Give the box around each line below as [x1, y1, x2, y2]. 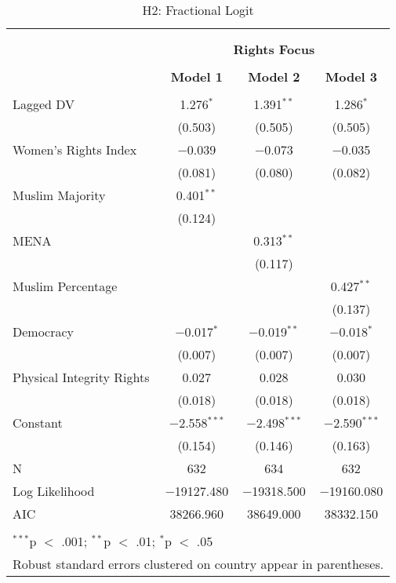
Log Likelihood [13, 482, 95, 500]
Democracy [13, 322, 74, 341]
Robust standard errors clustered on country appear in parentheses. [13, 555, 384, 573]
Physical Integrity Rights [13, 368, 150, 386]
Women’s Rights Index [13, 140, 137, 159]
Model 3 [325, 67, 377, 86]
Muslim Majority [13, 186, 106, 204]
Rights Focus [233, 40, 315, 58]
